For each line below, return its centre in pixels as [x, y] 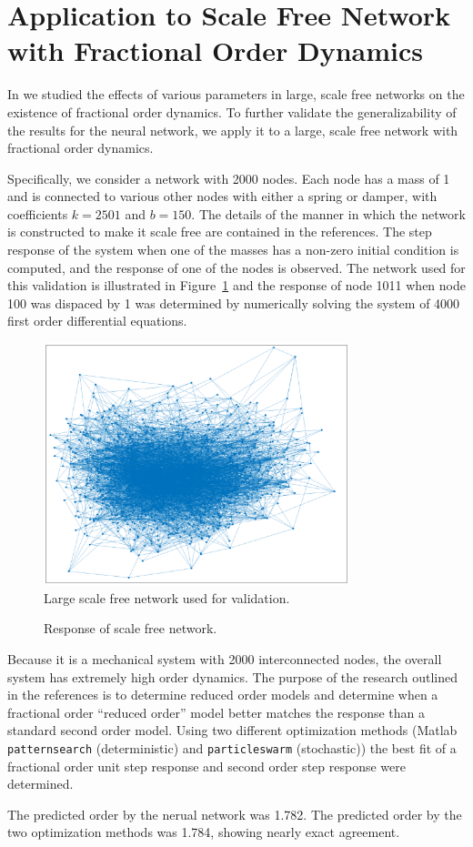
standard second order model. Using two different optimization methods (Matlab [232, 730]
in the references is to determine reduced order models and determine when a [223, 695]
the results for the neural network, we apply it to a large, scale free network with [233, 130]
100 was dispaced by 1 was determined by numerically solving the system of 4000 [234, 302]
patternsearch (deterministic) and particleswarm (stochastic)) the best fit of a [232, 747]
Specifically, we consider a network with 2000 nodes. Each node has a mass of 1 [229, 178]
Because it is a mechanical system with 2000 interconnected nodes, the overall [225, 658]
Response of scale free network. [131, 628]
